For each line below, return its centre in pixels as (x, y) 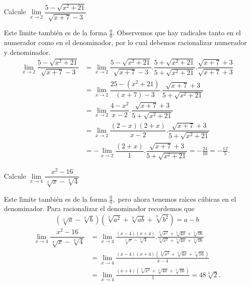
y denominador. (27, 52)
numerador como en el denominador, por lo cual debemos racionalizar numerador (125, 42)
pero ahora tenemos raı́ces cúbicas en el (177, 199)
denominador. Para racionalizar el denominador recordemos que (99, 208)
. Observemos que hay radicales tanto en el (177, 33)
